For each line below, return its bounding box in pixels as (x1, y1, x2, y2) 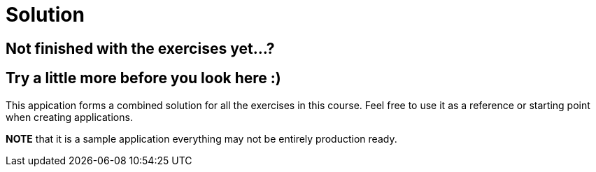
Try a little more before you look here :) (6, 69, 281, 87)
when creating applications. (6, 110, 133, 123)
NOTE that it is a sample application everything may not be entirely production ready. (6, 132, 397, 145)
